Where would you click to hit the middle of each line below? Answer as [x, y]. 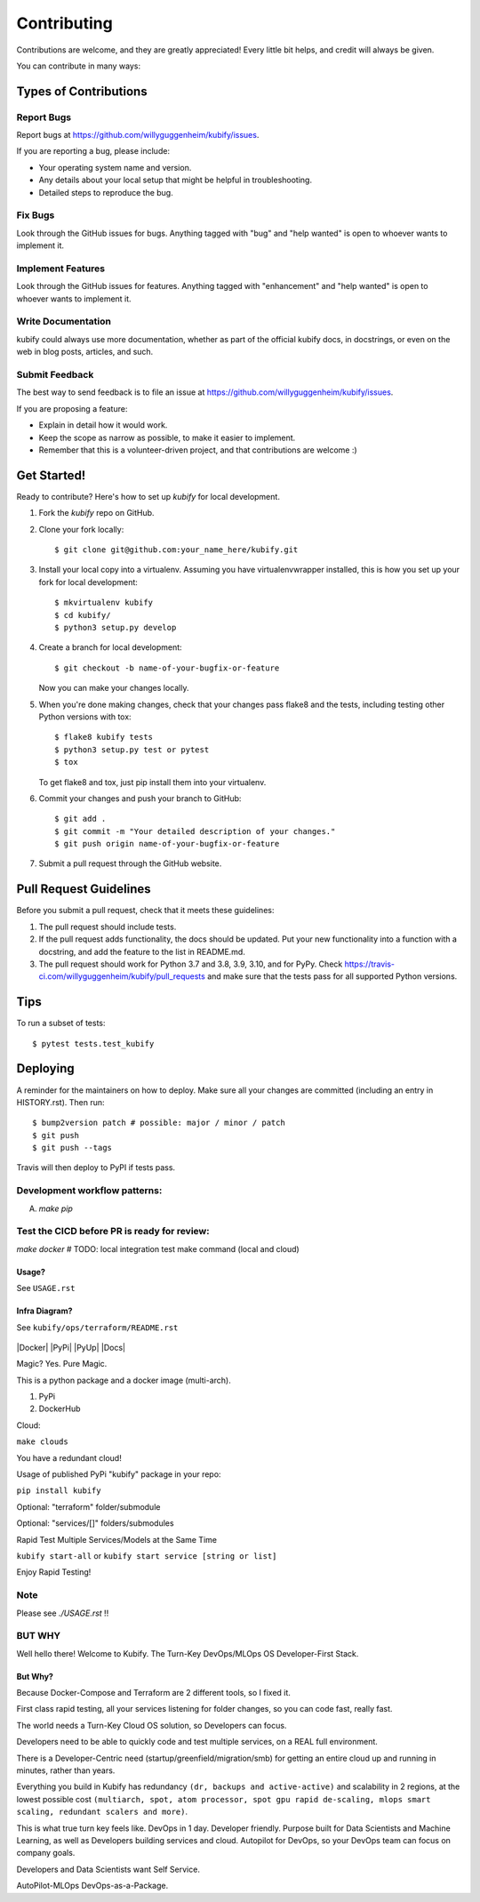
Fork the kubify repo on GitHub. [96, 513]
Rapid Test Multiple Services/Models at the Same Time [117, 1539]
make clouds [42, 1442]
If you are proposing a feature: [72, 408]
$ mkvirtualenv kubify [104, 603]
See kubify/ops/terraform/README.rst [97, 1327]
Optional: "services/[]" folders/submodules [95, 1523]
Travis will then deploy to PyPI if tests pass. [96, 1168]
